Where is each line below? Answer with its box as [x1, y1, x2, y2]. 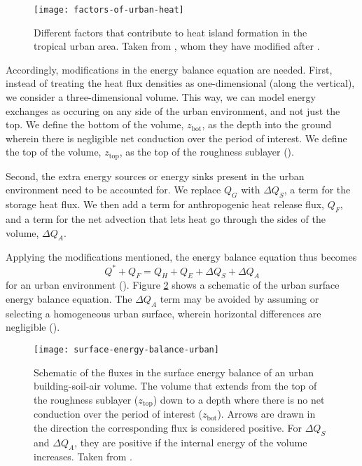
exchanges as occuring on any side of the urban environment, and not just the [6, 103, 340, 118]
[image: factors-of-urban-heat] [34, 5, 184, 15]
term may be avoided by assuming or [160, 291, 319, 306]
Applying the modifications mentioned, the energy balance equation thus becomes [6, 249, 357, 264]
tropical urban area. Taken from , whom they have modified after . [34, 39, 320, 53]
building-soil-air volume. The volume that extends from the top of [34, 378, 317, 393]
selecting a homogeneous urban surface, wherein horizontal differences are [6, 306, 321, 320]
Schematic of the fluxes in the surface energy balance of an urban [34, 364, 314, 379]
